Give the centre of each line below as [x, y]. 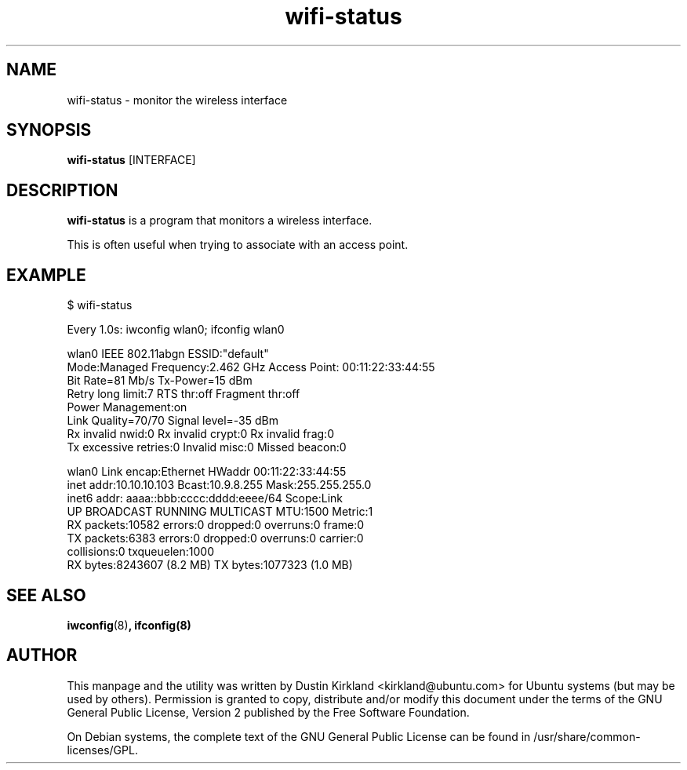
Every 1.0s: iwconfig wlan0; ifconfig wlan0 [176, 330]
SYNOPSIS [49, 130]
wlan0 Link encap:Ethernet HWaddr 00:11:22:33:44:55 [207, 472]
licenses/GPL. [102, 750]
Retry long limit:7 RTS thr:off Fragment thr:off [184, 394]
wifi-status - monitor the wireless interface [177, 100]
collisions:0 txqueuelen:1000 [141, 552]
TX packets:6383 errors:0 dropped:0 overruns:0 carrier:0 [215, 538]
